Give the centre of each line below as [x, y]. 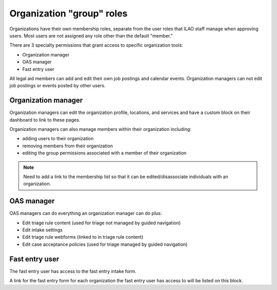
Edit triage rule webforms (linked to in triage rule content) [83, 237]
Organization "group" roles [68, 13]
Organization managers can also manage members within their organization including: [101, 129]
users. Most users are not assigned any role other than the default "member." [91, 35]
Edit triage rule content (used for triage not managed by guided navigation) [102, 223]
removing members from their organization [67, 146]
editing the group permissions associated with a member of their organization [104, 153]
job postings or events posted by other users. [57, 86]
